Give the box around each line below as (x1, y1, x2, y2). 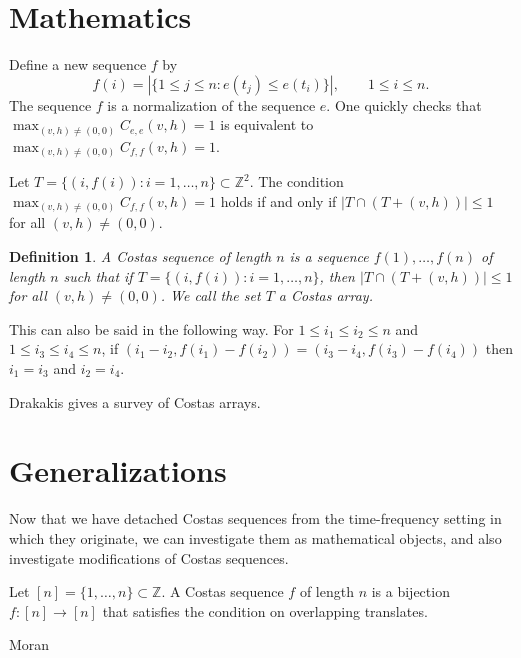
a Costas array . (278, 285, 373, 306)
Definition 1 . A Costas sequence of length (9, 246, 272, 267)
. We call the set (160, 285, 261, 306)
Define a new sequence (9, 54, 147, 75)
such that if (63, 265, 133, 286)
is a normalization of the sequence (107, 94, 316, 115)
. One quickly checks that (326, 94, 482, 115)
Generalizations (9, 450, 227, 491)
